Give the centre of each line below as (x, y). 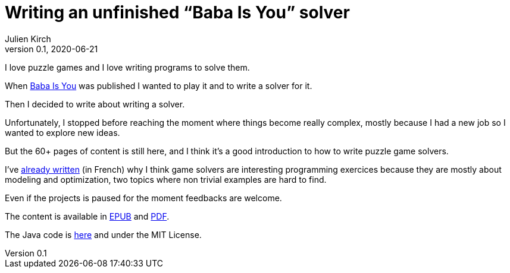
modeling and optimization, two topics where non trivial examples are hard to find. (166, 179)
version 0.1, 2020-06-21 (51, 49)
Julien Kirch (28, 39)
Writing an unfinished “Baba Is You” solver (177, 12)
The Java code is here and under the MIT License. (103, 234)
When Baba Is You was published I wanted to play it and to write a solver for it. (159, 85)
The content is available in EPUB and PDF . (87, 216)
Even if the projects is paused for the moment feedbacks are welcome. (143, 198)
